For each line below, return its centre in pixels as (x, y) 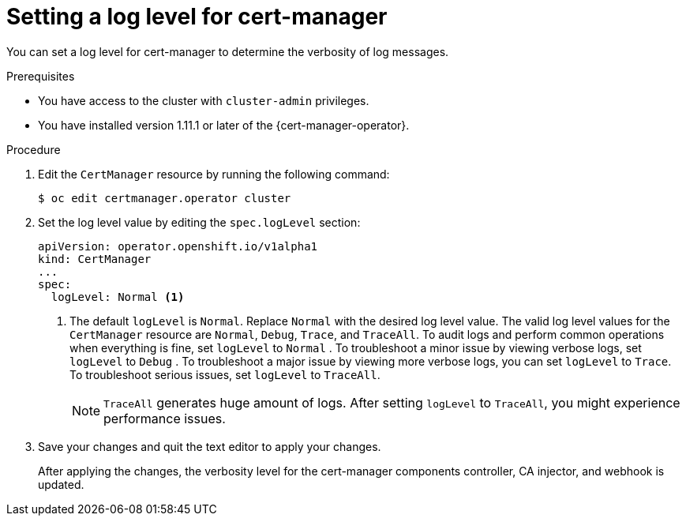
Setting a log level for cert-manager (197, 17)
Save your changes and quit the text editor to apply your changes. (210, 446)
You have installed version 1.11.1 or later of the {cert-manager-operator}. (224, 125)
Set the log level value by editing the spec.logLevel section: (199, 222)
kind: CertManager (95, 259)
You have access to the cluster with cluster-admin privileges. (204, 100)
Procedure (34, 149)
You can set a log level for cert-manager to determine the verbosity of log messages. (228, 51)
